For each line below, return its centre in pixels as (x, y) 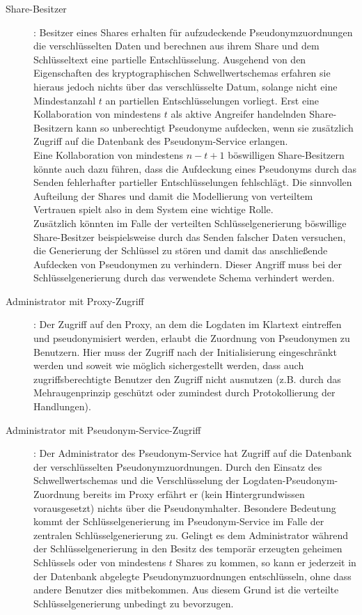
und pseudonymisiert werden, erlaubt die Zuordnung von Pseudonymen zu (192, 338)
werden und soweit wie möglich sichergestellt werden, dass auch (169, 365)
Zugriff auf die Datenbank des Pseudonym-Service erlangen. (161, 141)
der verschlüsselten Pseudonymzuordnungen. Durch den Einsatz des (178, 466)
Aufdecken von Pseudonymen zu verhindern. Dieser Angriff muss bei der (188, 264)
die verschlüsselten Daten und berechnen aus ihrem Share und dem (176, 46)
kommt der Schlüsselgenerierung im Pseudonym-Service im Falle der (179, 521)
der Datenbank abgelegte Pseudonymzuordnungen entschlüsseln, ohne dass (192, 576)
